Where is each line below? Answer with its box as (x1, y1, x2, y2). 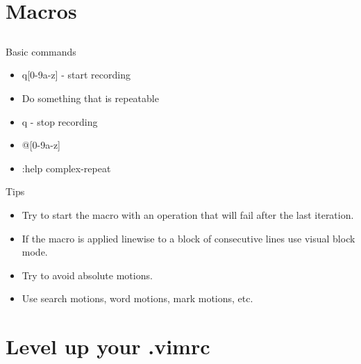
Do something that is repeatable (22, 90, 159, 105)
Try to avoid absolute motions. (22, 267, 153, 282)
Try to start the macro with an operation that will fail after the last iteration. (22, 207, 354, 222)
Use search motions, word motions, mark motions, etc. (22, 291, 253, 306)
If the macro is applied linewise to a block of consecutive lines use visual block (22, 231, 355, 245)
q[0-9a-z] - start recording (22, 67, 131, 82)
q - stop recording (22, 114, 98, 129)
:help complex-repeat (22, 160, 111, 175)
